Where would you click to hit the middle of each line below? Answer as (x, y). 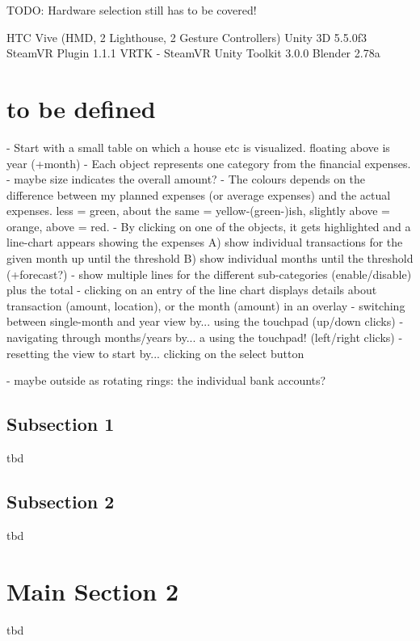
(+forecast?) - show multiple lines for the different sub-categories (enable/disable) (209, 274)
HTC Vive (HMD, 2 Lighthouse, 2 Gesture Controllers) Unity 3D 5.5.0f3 (187, 37)
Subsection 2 (61, 501)
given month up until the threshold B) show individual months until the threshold (210, 258)
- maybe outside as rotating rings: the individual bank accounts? (166, 380)
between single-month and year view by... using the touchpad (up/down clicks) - (205, 321)
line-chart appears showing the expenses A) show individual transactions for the (205, 242)
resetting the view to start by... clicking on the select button (155, 353)
